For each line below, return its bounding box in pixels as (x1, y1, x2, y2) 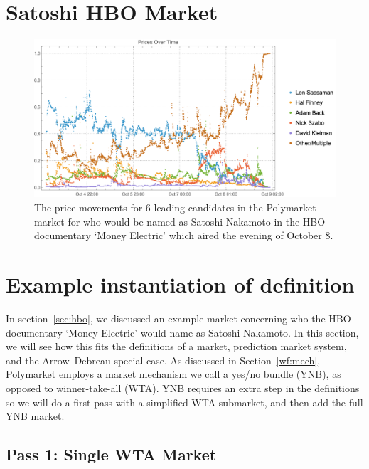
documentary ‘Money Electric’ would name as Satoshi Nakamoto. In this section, (6, 325, 359, 339)
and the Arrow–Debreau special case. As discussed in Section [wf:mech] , (6, 352, 321, 367)
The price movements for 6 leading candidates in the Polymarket (34, 200, 316, 215)
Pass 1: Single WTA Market (6, 443, 217, 465)
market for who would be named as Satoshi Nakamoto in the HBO (34, 214, 326, 228)
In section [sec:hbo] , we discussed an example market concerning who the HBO (6, 310, 351, 325)
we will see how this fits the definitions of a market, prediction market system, (6, 339, 347, 354)
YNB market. (6, 409, 65, 423)
